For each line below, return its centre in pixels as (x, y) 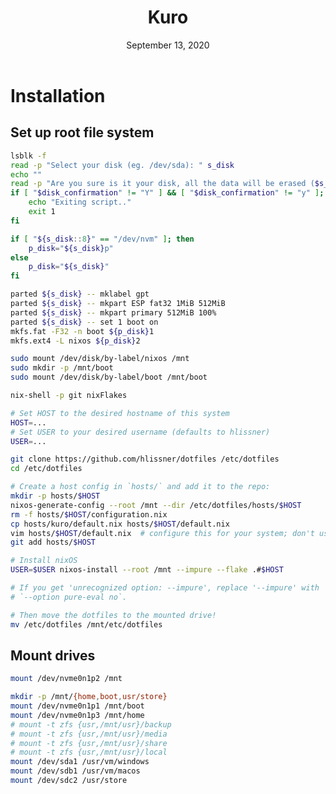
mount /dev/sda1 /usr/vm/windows (80, 762)
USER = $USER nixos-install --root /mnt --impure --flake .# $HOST (147, 570)
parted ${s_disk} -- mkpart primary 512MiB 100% (113, 312)
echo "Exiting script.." (80, 202)
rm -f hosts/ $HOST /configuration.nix (89, 514)
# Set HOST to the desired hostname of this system (120, 413)
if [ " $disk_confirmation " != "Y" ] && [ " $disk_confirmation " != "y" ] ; (167, 193)
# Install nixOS (44, 561)
